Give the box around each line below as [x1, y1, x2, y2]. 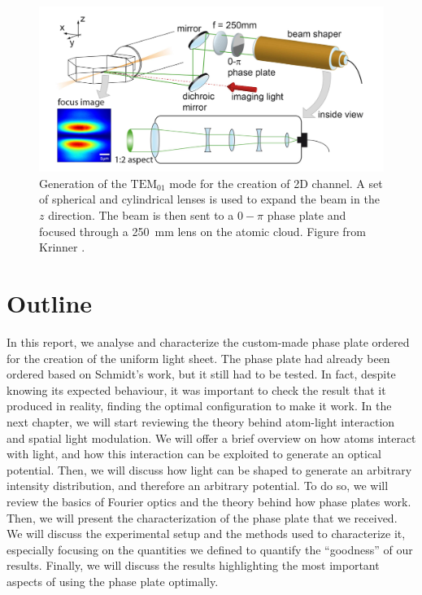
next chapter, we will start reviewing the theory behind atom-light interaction [7, 413, 395, 430]
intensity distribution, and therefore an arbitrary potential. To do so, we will [7, 477, 389, 494]
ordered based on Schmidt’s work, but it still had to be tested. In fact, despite [7, 365, 396, 383]
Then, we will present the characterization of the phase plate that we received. [7, 509, 398, 526]
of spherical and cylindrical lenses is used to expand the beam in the [39, 190, 380, 208]
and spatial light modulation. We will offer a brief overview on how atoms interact [7, 429, 416, 446]
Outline [7, 287, 93, 320]
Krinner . [39, 238, 85, 256]
